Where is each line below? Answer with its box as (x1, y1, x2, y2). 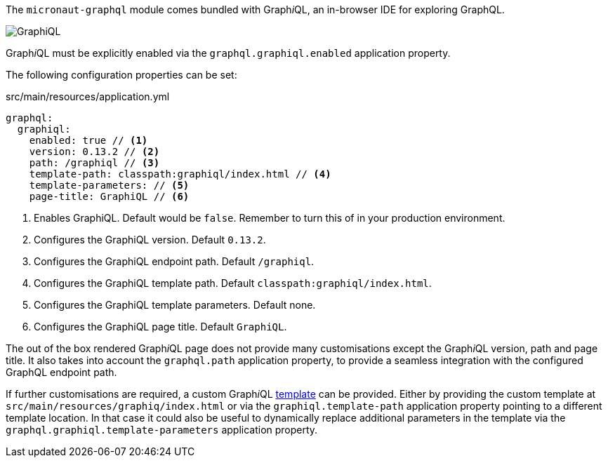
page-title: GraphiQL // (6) (29, 191, 190, 202)
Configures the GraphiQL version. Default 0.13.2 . (34, 234, 266, 246)
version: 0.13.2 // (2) (29, 146, 160, 157)
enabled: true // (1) (29, 135, 148, 146)
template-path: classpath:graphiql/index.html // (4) (29, 168, 331, 180)
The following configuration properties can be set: (6, 69, 237, 81)
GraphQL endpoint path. (6, 366, 117, 378)
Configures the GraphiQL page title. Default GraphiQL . (34, 321, 287, 333)
